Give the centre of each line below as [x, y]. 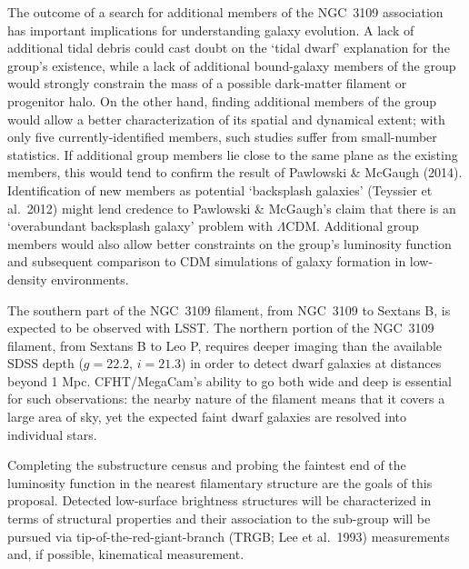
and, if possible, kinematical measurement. [126, 554]
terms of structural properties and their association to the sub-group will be [219, 519]
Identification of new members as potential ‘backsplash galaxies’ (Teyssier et [220, 190]
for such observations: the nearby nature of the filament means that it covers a [226, 399]
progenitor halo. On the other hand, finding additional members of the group [222, 100]
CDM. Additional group [352, 226]
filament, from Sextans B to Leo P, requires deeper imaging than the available [225, 345]
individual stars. [52, 434]
